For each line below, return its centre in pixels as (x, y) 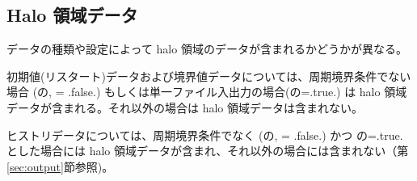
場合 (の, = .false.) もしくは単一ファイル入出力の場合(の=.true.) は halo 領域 (207, 92)
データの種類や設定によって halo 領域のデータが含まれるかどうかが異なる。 (207, 49)
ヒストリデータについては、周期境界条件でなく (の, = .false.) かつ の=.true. (205, 135)
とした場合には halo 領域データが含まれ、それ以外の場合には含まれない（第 (208, 151)
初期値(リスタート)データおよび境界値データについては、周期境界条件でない (209, 76)
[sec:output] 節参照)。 (60, 166)
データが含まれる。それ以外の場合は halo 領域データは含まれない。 (185, 107)
